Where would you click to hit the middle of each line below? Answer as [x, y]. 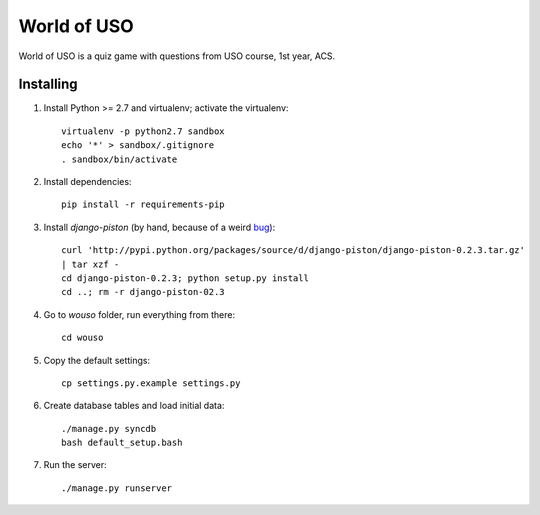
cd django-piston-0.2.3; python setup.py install [185, 278]
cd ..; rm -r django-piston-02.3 [143, 292]
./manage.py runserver [117, 488]
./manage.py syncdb [109, 428]
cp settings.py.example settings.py [151, 383]
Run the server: [75, 465]
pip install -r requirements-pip [143, 204]
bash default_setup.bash [122, 443]
